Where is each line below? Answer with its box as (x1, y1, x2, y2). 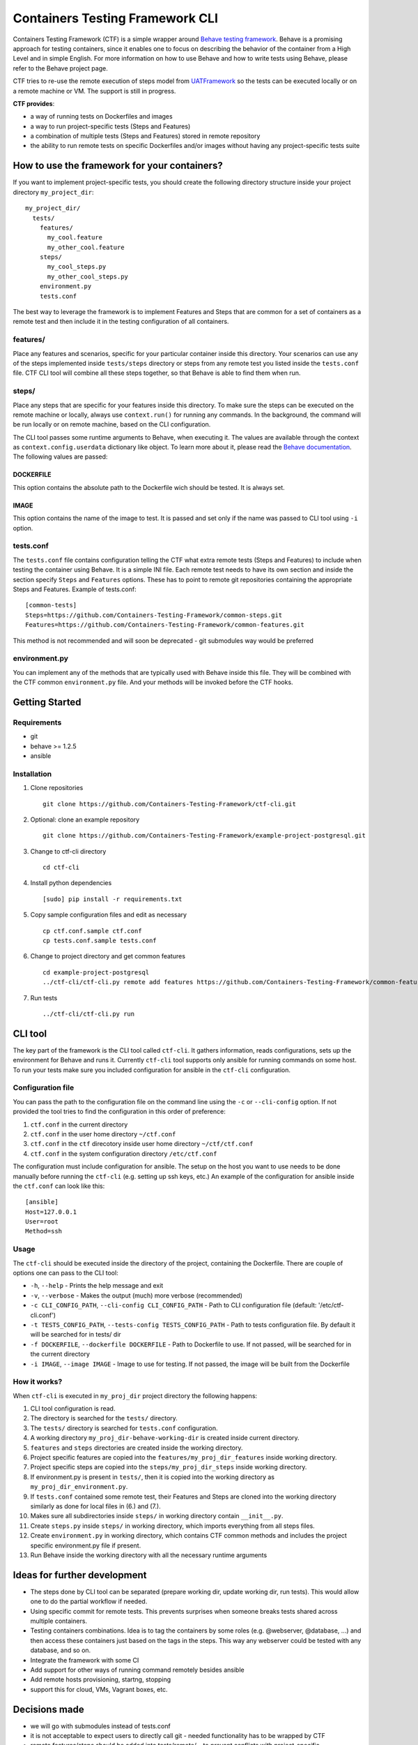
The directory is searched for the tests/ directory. (30, 1414, 178, 1423)
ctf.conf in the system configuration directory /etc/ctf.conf (30, 1149, 217, 1158)
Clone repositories (30, 784, 84, 792)
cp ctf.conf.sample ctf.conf (42, 927, 142, 935)
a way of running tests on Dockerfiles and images (30, 112, 173, 121)
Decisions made (13, 1703, 84, 1715)
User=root (25, 1218, 59, 1226)
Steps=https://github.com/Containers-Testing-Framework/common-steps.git (25, 611, 283, 619)
